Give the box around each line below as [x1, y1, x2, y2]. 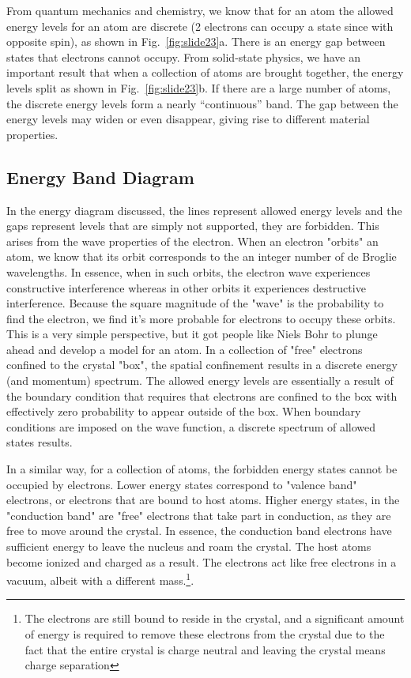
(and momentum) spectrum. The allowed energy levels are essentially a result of [6, 372, 394, 389]
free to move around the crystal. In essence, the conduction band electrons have [6, 522, 392, 539]
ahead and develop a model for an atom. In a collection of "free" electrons [6, 341, 363, 357]
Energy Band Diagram [6, 164, 194, 189]
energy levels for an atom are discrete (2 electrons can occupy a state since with [6, 17, 394, 34]
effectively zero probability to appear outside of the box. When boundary [6, 403, 361, 420]
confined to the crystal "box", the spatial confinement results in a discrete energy [6, 356, 398, 373]
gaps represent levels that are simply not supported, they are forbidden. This [6, 217, 379, 234]
